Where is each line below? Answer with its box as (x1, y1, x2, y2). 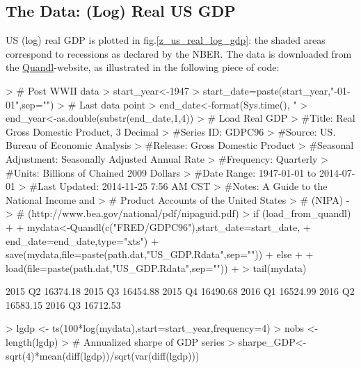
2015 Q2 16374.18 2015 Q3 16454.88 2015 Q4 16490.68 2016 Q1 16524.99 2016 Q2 (6, 284, 355, 298)
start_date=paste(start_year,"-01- (202, 83, 351, 97)
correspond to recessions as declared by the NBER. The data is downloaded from (6, 46, 352, 61)
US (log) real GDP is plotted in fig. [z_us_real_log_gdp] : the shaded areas (6, 33, 326, 47)
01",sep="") (6, 97, 54, 111)
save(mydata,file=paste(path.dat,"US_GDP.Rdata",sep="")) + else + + (6, 247, 314, 262)
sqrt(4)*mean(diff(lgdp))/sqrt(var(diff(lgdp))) (6, 348, 200, 362)
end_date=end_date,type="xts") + (6, 233, 159, 248)
